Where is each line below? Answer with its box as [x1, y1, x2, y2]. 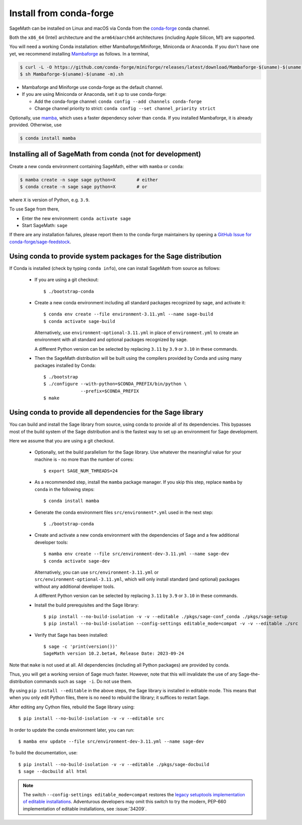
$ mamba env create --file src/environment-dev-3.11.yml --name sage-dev [43, 551, 230, 557]
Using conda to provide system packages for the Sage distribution [9, 252, 221, 260]
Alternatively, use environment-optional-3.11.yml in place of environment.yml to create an [34, 329, 239, 336]
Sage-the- [238, 671, 260, 677]
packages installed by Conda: [34, 362, 96, 368]
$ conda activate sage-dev [43, 558, 110, 564]
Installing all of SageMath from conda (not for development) [9, 150, 201, 158]
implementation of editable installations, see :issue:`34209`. [23, 805, 147, 812]
